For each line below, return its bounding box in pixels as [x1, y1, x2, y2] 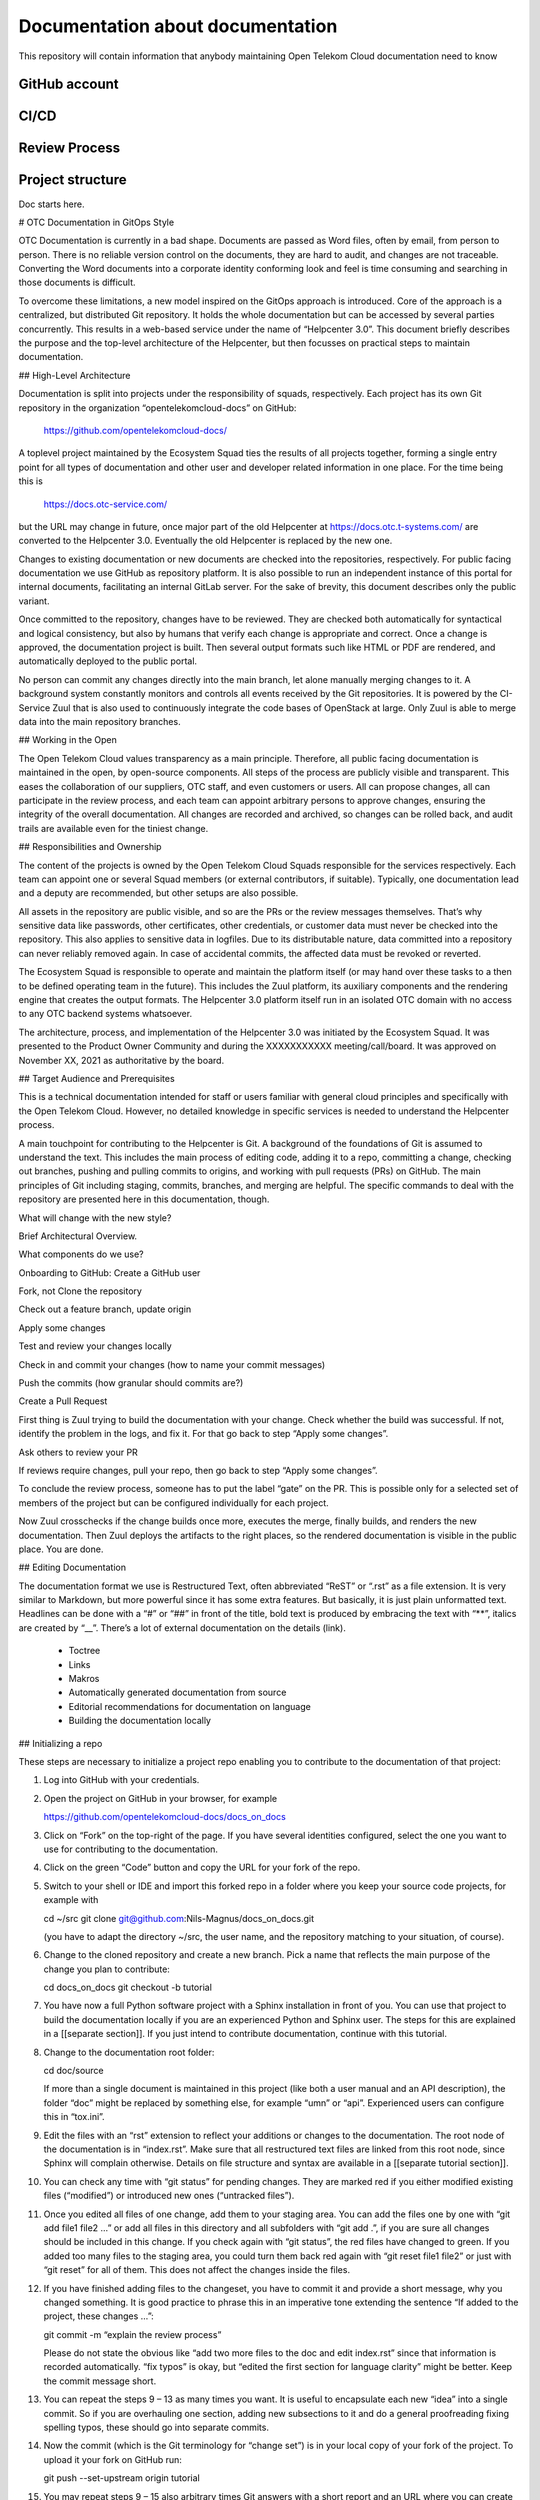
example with [43, 1894, 99, 1906]
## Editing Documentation [18, 1561, 127, 1574]
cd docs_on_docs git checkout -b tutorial [43, 1981, 212, 1994]
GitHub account [18, 76, 119, 93]
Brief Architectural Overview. [18, 1230, 138, 1242]
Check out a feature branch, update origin [18, 1303, 192, 1315]
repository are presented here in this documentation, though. [18, 1193, 270, 1205]
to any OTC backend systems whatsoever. [18, 1008, 193, 1020]
